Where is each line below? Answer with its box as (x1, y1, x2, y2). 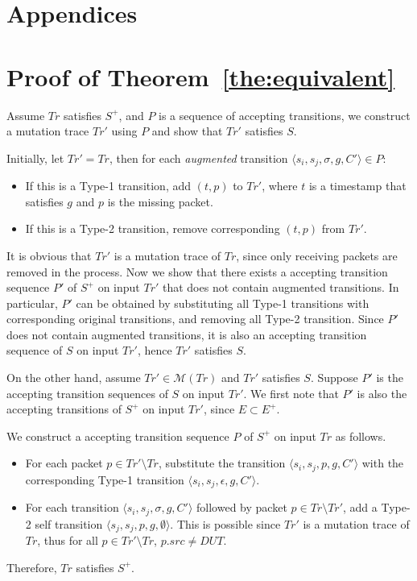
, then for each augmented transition (109, 149, 288, 166)
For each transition (25, 499, 119, 516)
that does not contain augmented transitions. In (162, 279, 399, 296)
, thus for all (37, 532, 98, 549)
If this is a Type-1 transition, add (25, 177, 192, 194)
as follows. (335, 427, 386, 444)
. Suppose (310, 369, 358, 386)
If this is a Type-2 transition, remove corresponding (25, 220, 280, 237)
